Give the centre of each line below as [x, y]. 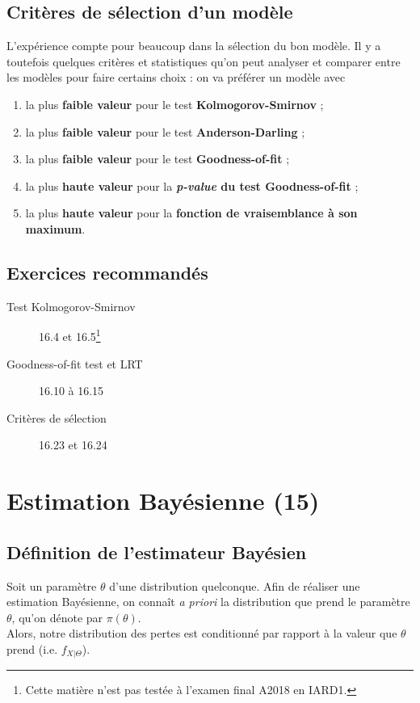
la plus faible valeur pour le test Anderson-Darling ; [165, 131]
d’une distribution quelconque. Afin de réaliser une [235, 585]
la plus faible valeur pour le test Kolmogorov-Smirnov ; [174, 104]
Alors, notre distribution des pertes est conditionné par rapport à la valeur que [202, 633]
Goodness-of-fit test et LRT [75, 363]
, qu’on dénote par [57, 617]
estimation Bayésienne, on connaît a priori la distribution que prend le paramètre [208, 602]
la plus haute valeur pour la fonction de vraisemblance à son [191, 213]
